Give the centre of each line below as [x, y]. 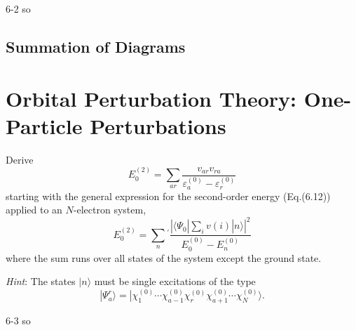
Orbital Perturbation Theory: [151, 98]
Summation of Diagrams [96, 46]
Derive [20, 159]
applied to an [34, 210]
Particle [44, 125]
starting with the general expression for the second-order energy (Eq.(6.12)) [168, 196]
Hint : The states [41, 281]
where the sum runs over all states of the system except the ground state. [164, 257]
